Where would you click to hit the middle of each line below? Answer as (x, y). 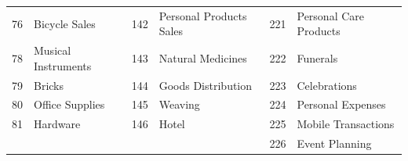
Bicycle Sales (65, 23)
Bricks (49, 85)
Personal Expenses (341, 104)
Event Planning (334, 143)
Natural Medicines (203, 57)
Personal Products (203, 15)
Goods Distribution (206, 85)
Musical (53, 50)
